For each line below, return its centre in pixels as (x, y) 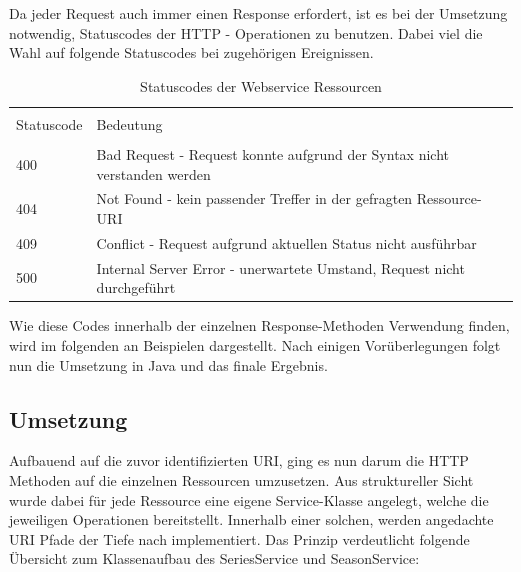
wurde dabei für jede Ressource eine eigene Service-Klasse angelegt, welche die (249, 499)
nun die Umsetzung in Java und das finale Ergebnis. (168, 364)
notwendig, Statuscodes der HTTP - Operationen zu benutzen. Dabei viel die (246, 32)
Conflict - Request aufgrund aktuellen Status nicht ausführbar (286, 242)
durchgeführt (136, 287)
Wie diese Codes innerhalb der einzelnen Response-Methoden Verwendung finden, (259, 325)
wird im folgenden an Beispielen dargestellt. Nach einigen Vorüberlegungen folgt (255, 344)
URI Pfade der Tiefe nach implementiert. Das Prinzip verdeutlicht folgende (239, 538)
